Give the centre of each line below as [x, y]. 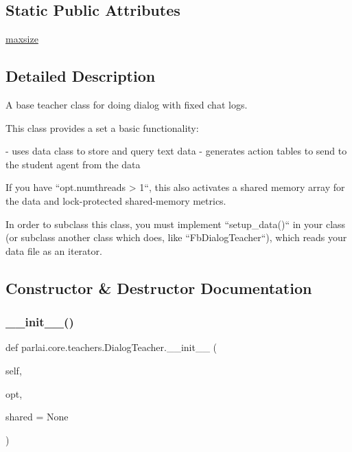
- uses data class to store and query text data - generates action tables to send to [176, 151]
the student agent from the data [73, 164]
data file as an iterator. [54, 250]
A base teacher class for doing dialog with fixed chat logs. [127, 104]
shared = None [37, 417]
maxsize [22, 39]
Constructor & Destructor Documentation [159, 287]
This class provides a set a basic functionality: [102, 127]
